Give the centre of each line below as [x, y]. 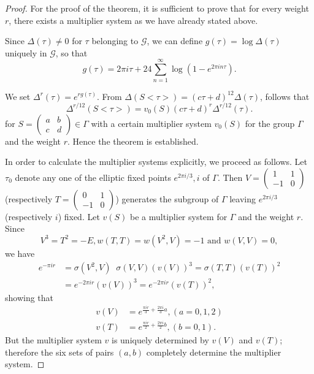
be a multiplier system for [179, 216]
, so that [71, 52]
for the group [270, 123]
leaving [243, 198]
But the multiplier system [53, 340]
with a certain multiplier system [151, 123]
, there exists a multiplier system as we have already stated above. [133, 20]
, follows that [285, 96]
